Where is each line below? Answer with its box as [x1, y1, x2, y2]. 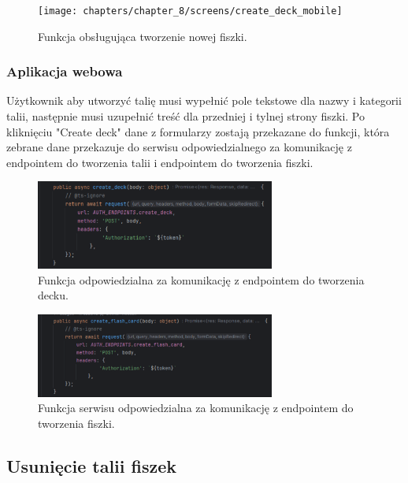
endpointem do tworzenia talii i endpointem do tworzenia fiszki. [6, 154, 313, 170]
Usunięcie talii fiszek [6, 454, 177, 478]
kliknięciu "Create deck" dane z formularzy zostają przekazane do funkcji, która [6, 123, 390, 139]
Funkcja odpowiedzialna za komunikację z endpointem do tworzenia [38, 271, 365, 288]
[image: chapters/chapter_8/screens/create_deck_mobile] [38, 6, 343, 17]
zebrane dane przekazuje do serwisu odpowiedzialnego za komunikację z [6, 139, 352, 155]
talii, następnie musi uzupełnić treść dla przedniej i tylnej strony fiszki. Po [6, 108, 365, 124]
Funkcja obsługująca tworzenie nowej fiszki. [38, 28, 247, 44]
